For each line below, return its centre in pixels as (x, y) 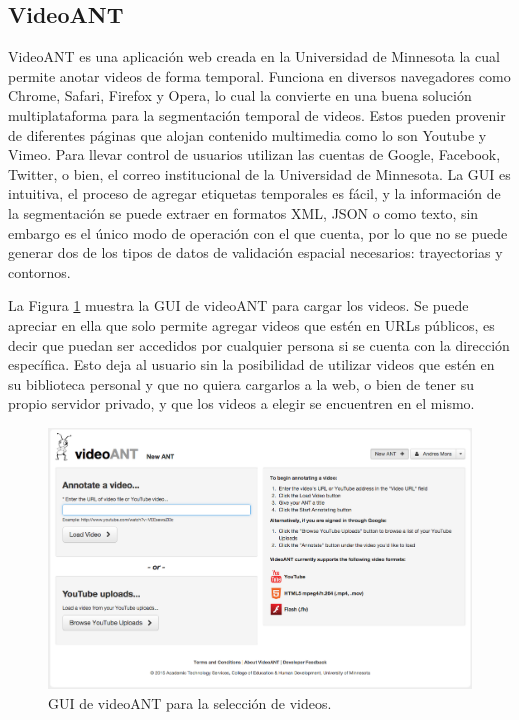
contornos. (39, 271)
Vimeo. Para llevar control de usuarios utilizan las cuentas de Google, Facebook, (254, 154)
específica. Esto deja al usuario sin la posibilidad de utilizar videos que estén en (251, 364)
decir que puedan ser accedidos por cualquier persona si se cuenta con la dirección (259, 344)
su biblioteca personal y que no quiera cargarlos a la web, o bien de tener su (241, 383)
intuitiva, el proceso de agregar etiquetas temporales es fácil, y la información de (254, 193)
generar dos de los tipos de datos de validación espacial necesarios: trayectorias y (255, 252)
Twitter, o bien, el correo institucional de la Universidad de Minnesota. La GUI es (259, 173)
